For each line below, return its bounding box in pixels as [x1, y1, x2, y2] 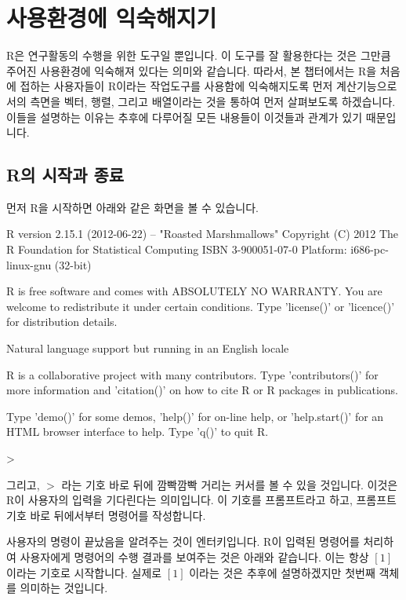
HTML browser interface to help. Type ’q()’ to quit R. [6, 423, 269, 440]
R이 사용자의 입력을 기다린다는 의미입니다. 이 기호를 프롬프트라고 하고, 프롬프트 [6, 492, 397, 508]
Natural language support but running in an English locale [6, 340, 289, 357]
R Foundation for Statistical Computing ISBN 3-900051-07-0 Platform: [6, 241, 347, 258]
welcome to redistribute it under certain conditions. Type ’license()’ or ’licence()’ [6, 298, 395, 314]
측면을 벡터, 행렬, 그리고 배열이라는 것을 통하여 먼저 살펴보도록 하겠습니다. [30, 93, 396, 109]
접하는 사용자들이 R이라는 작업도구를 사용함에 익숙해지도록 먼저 [20, 78, 333, 94]
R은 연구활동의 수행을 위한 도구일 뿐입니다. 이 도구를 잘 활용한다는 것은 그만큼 [6, 47, 391, 64]
